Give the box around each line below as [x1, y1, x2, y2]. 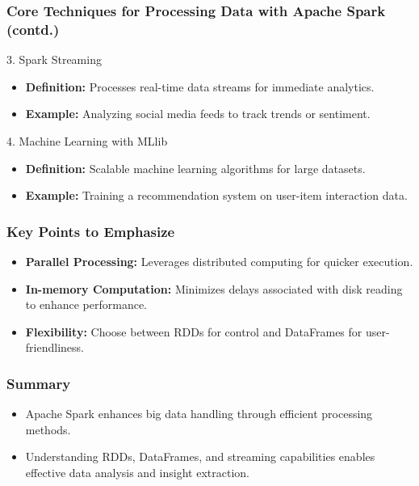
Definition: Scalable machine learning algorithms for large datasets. [25, 159, 366, 176]
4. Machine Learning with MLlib [6, 132, 168, 149]
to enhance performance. [25, 296, 147, 313]
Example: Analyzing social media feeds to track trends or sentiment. [25, 105, 371, 122]
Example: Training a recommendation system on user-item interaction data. [25, 187, 408, 204]
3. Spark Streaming [6, 51, 102, 68]
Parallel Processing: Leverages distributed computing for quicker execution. [25, 252, 413, 269]
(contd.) [6, 19, 60, 39]
